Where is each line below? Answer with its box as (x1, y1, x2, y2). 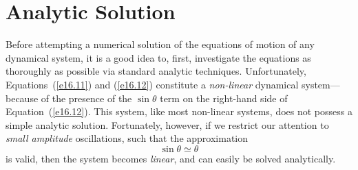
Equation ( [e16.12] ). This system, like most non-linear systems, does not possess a (6, 104, 352, 119)
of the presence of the (41, 90, 132, 105)
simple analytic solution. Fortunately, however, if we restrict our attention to (6, 117, 329, 132)
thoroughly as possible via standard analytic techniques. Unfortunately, (6, 64, 306, 78)
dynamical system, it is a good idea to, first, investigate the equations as (6, 50, 311, 64)
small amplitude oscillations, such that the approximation (6, 131, 249, 145)
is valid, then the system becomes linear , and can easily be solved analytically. (6, 151, 336, 165)
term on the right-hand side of (160, 90, 288, 105)
